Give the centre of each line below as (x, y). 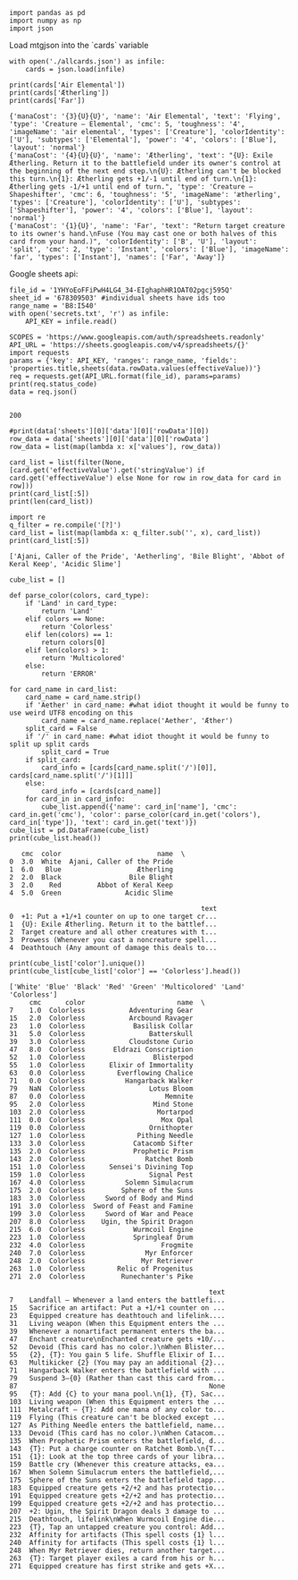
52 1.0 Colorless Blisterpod (101, 1058)
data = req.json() (43, 392)
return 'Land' (67, 611)
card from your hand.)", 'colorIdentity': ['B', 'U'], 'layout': (133, 242)
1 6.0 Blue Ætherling (91, 870)
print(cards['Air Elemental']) (67, 85)
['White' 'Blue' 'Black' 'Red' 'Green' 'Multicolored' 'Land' (127, 987)
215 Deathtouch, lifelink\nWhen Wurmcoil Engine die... (117, 1519)
